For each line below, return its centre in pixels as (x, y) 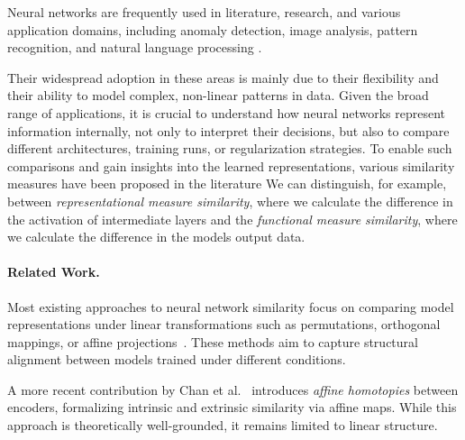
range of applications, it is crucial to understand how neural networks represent (227, 112)
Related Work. (54, 272)
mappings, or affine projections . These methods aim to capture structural (213, 341)
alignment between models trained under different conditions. (177, 359)
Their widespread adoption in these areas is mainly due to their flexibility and (223, 77)
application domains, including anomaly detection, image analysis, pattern (213, 29)
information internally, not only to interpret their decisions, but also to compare (228, 130)
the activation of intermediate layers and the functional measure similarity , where (232, 219)
